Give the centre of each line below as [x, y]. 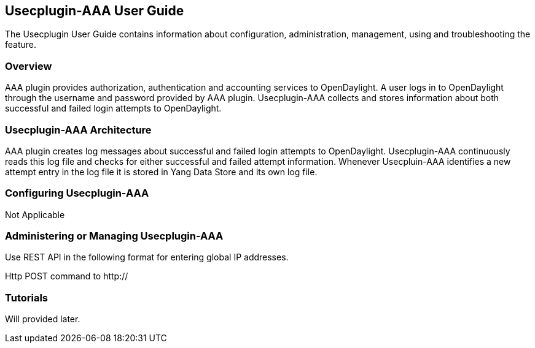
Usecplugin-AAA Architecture [78, 130]
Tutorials [27, 297]
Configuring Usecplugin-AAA [77, 193]
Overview [29, 66]
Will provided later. [43, 319]
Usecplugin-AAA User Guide [95, 11]
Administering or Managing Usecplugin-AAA [114, 236]
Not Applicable [35, 214]
